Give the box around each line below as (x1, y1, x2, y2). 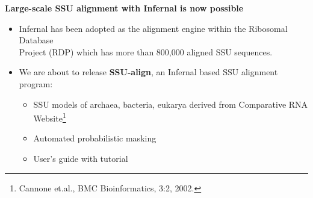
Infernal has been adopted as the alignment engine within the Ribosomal (19, 22, 288, 34)
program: (19, 77, 53, 90)
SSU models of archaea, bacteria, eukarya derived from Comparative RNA (33, 97, 308, 110)
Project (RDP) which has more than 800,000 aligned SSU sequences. (19, 45, 273, 58)
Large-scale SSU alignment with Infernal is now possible (5, 2, 244, 14)
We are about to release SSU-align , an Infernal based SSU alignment (19, 66, 278, 78)
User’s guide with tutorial (33, 152, 128, 164)
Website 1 (33, 110, 66, 124)
